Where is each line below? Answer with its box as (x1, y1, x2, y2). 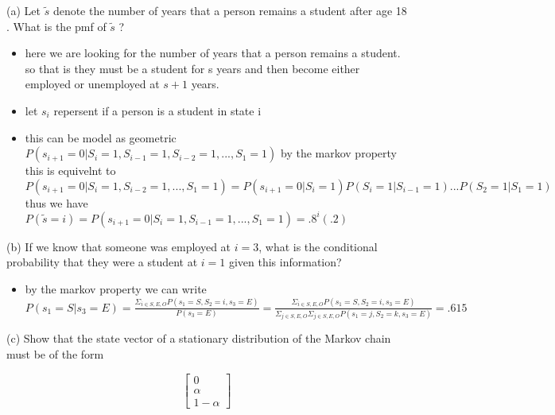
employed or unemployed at (25, 76, 160, 92)
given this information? (228, 254, 342, 270)
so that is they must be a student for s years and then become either (25, 60, 360, 76)
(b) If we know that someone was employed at (6, 238, 231, 254)
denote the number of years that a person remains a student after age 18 (52, 2, 407, 18)
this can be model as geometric (25, 129, 177, 145)
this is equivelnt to (25, 162, 116, 179)
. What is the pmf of (6, 17, 107, 34)
